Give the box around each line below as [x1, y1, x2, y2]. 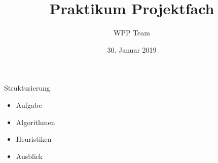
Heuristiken [16, 134, 52, 144]
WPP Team [114, 27, 150, 38]
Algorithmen [16, 116, 55, 127]
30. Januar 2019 [107, 44, 157, 55]
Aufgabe [16, 99, 42, 110]
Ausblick [16, 150, 43, 161]
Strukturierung [4, 83, 50, 93]
